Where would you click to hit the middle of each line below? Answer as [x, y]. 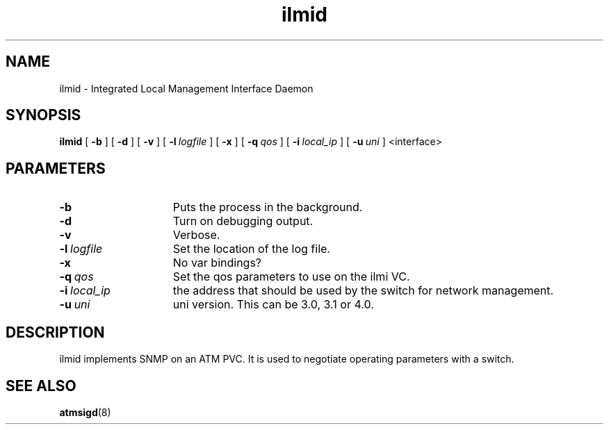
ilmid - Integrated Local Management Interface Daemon [186, 88]
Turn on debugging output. [243, 221]
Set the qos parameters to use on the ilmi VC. [291, 277]
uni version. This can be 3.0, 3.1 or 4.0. [273, 305]
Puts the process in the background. [268, 207]
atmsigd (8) [85, 412]
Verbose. [196, 235]
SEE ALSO [41, 386]
